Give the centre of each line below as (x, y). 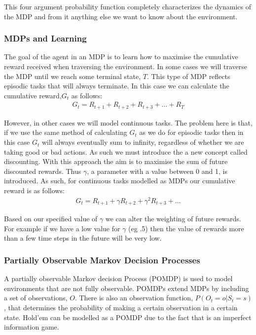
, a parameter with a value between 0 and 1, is (157, 171)
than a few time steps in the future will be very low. (83, 238)
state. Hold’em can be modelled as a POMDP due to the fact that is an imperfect (128, 317)
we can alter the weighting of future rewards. (173, 219)
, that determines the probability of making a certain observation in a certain (121, 307)
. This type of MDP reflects (188, 76)
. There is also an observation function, (134, 298)
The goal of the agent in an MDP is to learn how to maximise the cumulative (121, 57)
